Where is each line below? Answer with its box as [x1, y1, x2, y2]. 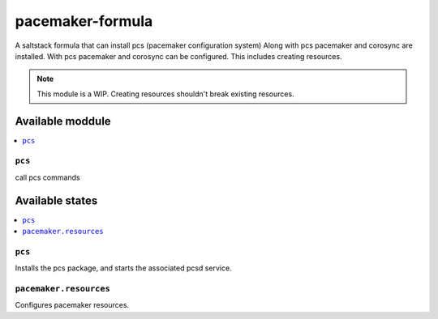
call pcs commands [15, 172, 80, 182]
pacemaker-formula [15, 12, 153, 30]
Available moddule [15, 114, 111, 128]
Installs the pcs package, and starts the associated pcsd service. [15, 263, 232, 273]
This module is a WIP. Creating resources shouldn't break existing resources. [36, 89, 295, 99]
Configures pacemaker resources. [15, 300, 130, 310]
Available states [15, 194, 98, 207]
